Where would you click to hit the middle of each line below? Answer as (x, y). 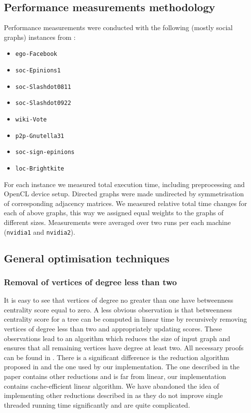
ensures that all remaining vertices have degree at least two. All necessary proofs (124, 348)
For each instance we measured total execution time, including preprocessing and (125, 184)
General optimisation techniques (87, 258)
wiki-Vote (31, 120)
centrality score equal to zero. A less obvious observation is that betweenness (118, 309)
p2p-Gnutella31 (40, 136)
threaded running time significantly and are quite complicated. (97, 404)
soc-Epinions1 (38, 71)
